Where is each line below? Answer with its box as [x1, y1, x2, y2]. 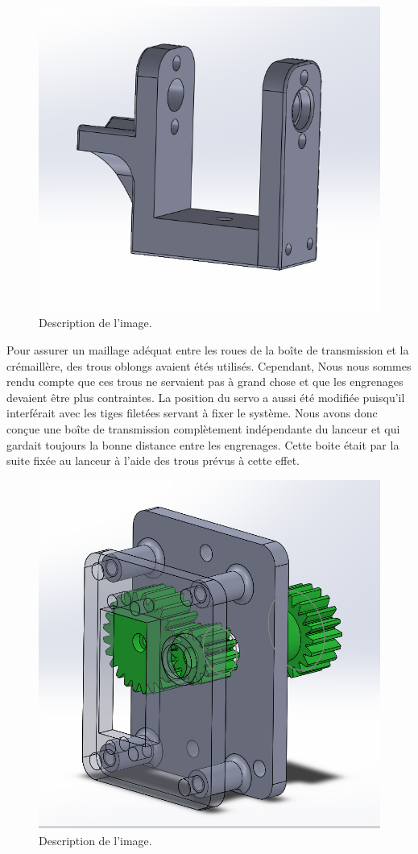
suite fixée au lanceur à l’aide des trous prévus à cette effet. [6, 452, 300, 469]
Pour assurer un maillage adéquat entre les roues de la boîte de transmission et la [6, 342, 409, 359]
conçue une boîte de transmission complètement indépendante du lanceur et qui [6, 421, 400, 437]
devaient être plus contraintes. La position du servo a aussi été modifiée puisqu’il [6, 388, 405, 405]
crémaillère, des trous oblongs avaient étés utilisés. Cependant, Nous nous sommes [6, 357, 412, 374]
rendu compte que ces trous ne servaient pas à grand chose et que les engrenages [6, 373, 404, 390]
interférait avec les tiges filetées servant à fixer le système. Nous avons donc [6, 404, 378, 421]
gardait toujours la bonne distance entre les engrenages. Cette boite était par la [6, 436, 399, 453]
